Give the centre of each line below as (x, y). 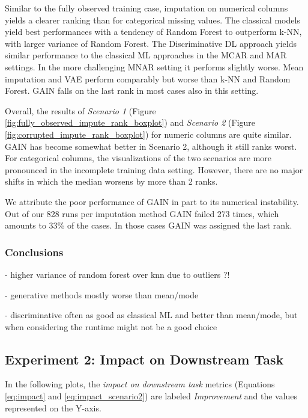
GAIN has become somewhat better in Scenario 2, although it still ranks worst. (151, 146)
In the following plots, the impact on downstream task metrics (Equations (140, 384)
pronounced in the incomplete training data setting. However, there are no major (154, 169)
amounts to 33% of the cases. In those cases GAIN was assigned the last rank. (149, 225)
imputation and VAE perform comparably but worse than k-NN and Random (148, 78)
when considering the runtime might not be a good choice (111, 326)
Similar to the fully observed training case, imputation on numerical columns (146, 8)
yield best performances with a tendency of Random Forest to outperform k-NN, (153, 32)
